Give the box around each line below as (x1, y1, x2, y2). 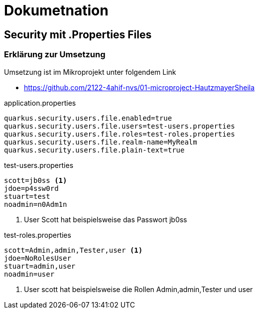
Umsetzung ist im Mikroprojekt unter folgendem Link (4, 67, 176, 76)
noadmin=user (4, 270, 55, 278)
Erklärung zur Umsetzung (4, 49, 106, 60)
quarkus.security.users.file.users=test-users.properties (4, 122, 235, 130)
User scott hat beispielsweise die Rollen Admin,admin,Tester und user (24, 285, 253, 294)
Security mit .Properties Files (4, 28, 152, 41)
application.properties (4, 98, 76, 107)
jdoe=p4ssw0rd (4, 184, 59, 192)
